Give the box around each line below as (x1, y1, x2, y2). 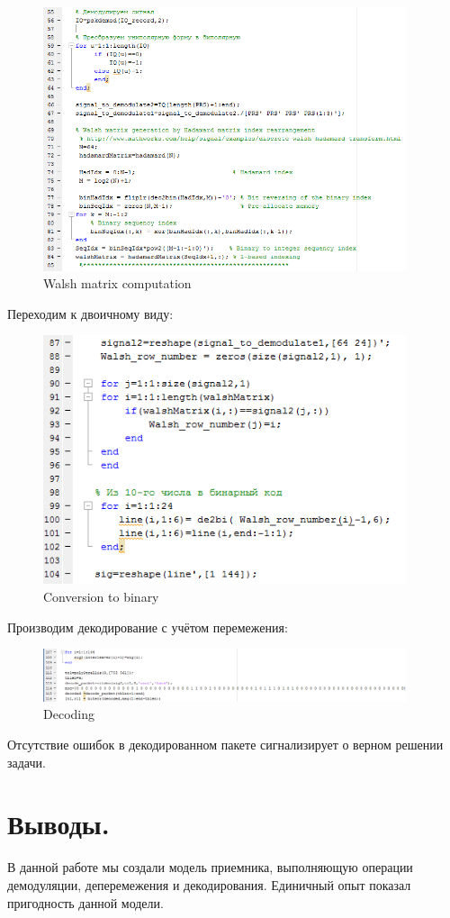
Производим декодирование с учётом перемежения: (7, 617, 288, 636)
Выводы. (7, 805, 110, 842)
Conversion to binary (43, 587, 159, 606)
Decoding (43, 704, 94, 723)
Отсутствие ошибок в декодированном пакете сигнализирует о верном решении (7, 735, 444, 754)
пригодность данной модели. (7, 893, 164, 912)
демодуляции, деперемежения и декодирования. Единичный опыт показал (7, 875, 411, 894)
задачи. (7, 752, 46, 771)
